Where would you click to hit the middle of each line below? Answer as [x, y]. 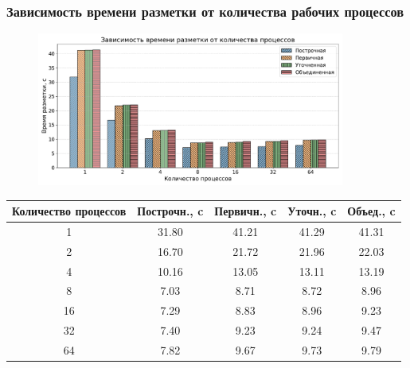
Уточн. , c [312, 211]
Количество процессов [69, 211]
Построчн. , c [170, 211]
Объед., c [371, 211]
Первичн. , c [246, 211]
